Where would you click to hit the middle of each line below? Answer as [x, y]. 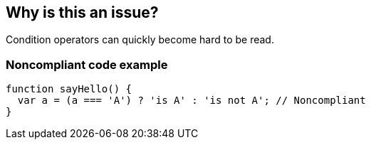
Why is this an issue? [82, 12]
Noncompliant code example [87, 64]
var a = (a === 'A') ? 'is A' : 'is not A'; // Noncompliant [192, 101]
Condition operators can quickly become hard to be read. [140, 40]
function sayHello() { [69, 89]
